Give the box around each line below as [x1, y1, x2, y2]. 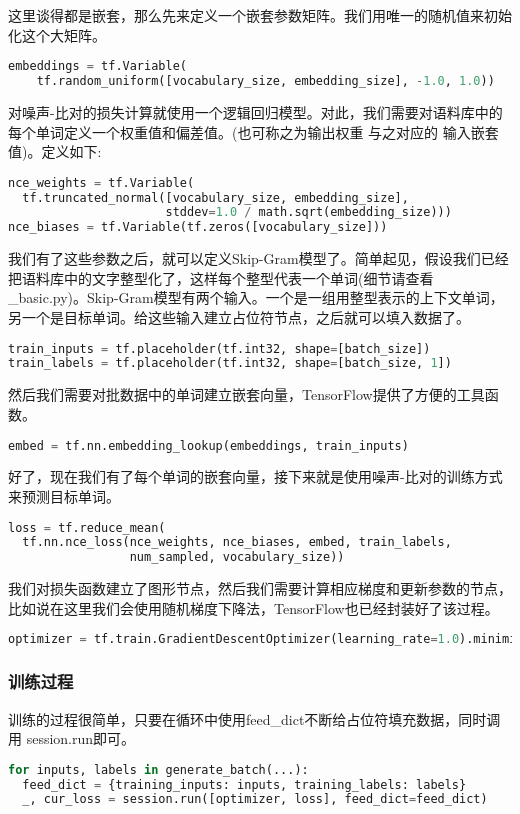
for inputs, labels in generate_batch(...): [8, 762, 309, 777]
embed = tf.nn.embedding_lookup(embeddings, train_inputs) [8, 438, 409, 453]
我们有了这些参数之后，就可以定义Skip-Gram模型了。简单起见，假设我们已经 [8, 248, 509, 269]
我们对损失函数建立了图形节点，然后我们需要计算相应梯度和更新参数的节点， [8, 578, 512, 599]
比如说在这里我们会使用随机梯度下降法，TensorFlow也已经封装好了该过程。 [8, 597, 499, 618]
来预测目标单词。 [8, 486, 120, 506]
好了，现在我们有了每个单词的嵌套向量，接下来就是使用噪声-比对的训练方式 [8, 466, 503, 487]
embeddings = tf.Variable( [8, 59, 187, 74]
